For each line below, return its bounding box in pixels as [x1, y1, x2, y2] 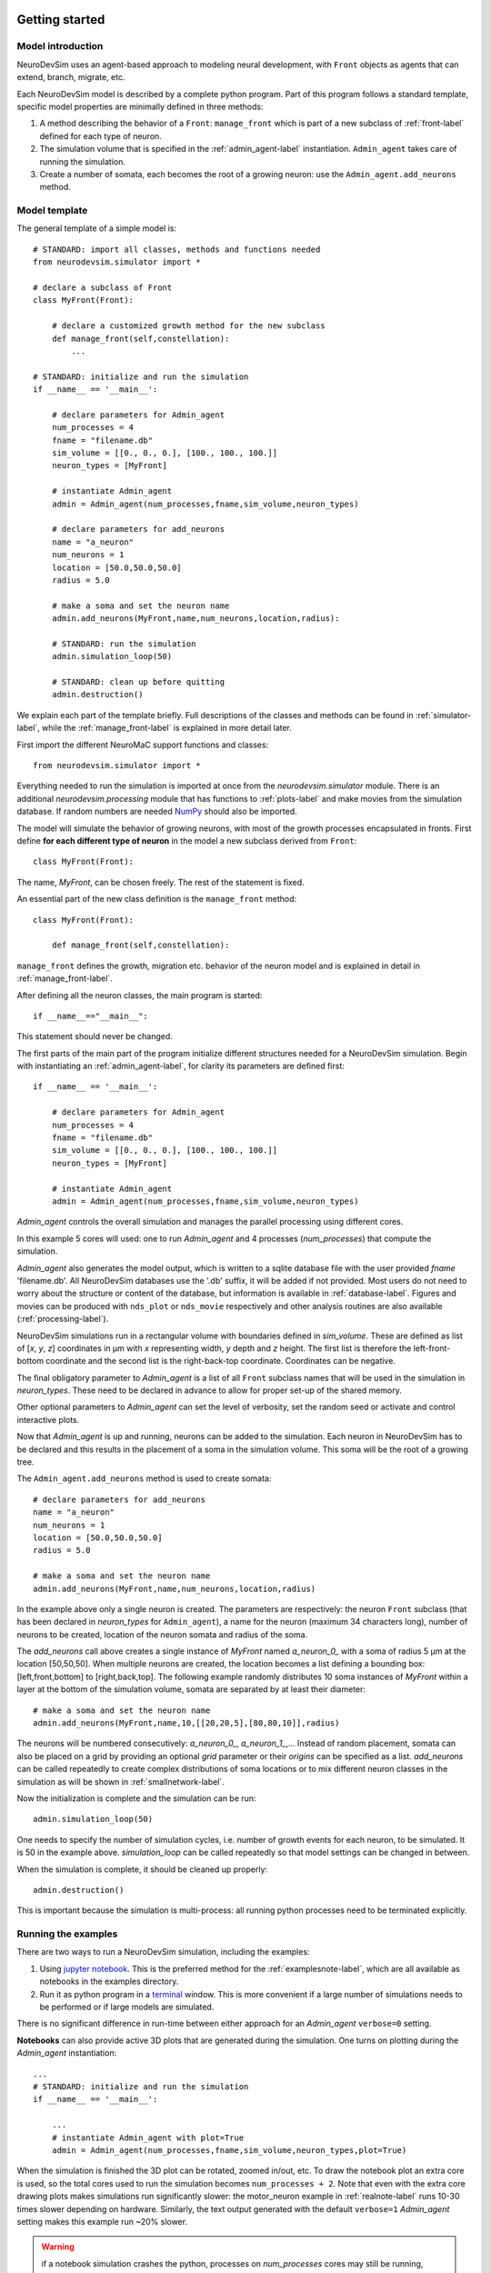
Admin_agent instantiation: [16, 2048, 117, 2058]
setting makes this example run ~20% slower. [16, 2216, 188, 2227]
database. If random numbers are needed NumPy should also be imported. [16, 806, 297, 817]
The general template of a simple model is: [16, 223, 177, 234]
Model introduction [16, 40, 104, 53]
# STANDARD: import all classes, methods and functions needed [33, 244, 321, 255]
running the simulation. [39, 155, 126, 167]
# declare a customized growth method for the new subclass [51, 321, 326, 331]
